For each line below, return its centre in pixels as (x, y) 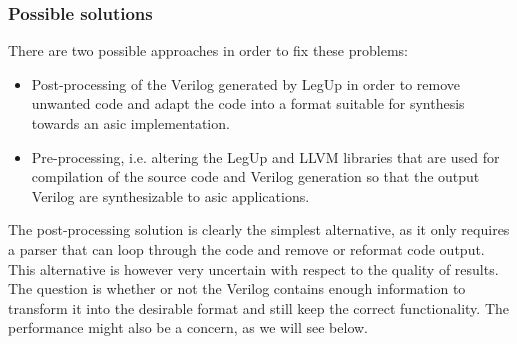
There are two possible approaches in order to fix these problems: (208, 50)
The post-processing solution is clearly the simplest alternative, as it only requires (259, 229)
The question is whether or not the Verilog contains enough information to (237, 288)
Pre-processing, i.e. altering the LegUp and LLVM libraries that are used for (265, 156)
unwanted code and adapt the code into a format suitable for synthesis (248, 103)
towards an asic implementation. (130, 123)
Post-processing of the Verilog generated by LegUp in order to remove (246, 83)
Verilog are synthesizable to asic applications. (170, 195)
